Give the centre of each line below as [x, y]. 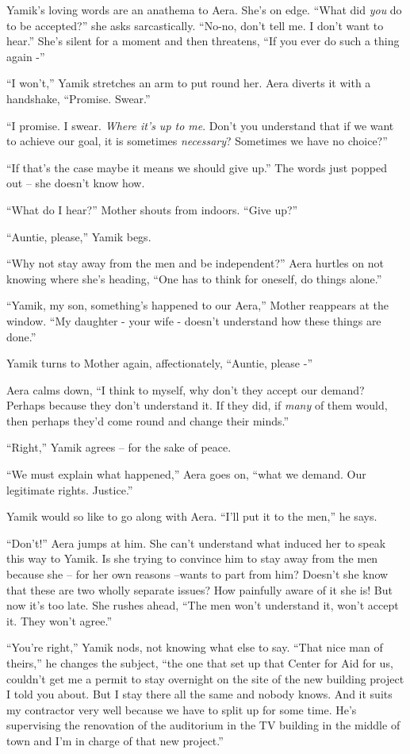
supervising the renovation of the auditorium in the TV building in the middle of [203, 725]
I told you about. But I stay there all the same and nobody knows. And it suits [199, 694]
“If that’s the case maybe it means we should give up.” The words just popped [197, 167]
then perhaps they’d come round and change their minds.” [148, 420]
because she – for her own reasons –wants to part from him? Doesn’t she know [197, 574]
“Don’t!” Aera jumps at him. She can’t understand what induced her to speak [196, 542]
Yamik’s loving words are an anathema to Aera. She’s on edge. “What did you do [204, 10]
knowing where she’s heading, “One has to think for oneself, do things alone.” [194, 278]
